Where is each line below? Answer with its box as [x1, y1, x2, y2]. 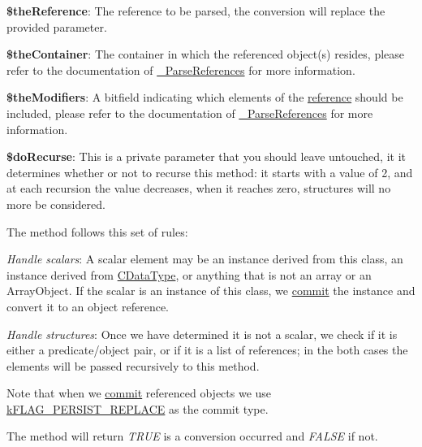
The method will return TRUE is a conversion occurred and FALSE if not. [6, 427, 378, 445]
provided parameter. [6, 18, 107, 35]
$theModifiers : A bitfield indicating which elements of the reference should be [6, 89, 403, 106]
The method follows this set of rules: [6, 223, 188, 240]
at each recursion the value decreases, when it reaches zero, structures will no [6, 180, 391, 197]
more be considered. [6, 195, 105, 212]
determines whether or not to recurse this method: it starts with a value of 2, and [6, 163, 413, 180]
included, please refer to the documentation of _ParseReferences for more [6, 104, 373, 121]
